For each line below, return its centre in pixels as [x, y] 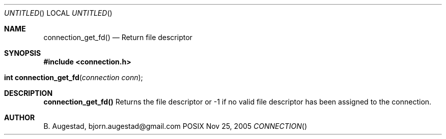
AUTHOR [20, 117]
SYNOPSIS [23, 53]
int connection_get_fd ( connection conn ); [74, 77]
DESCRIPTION [29, 93]
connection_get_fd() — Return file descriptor [118, 37]
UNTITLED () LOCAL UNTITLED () [58, 13]
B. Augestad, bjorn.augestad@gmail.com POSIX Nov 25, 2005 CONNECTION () [175, 126]
